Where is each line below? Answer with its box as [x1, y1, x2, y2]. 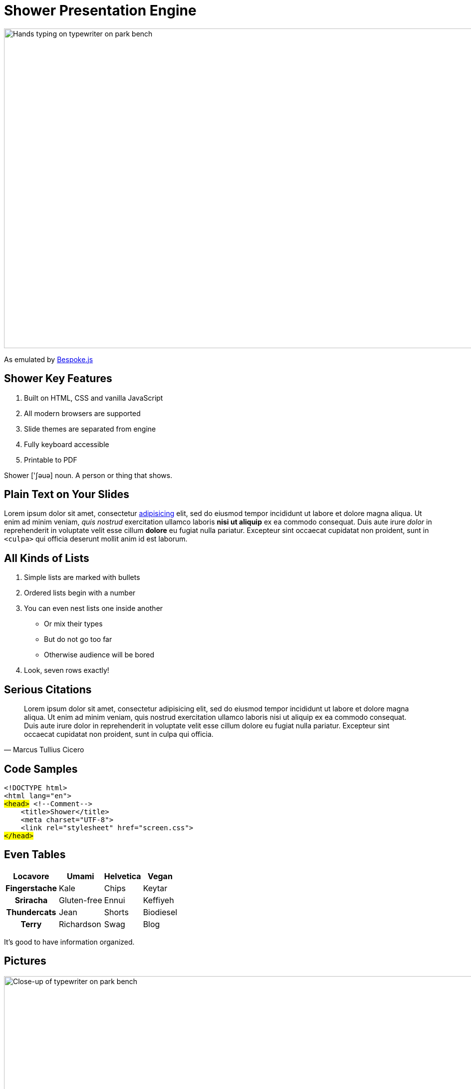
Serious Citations [4, 683, 92, 696]
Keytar [143, 883, 168, 893]
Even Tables [4, 848, 66, 861]
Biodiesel [143, 907, 178, 917]
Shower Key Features [4, 372, 112, 385]
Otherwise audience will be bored [44, 650, 155, 659]
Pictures [4, 955, 46, 968]
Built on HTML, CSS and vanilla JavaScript [24, 393, 163, 402]
